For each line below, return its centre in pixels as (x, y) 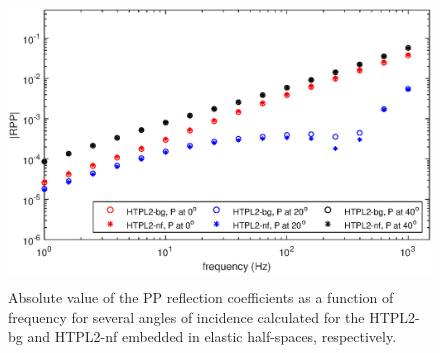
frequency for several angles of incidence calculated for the (186, 316)
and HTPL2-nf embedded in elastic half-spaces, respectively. (212, 336)
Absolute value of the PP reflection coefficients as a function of (201, 297)
